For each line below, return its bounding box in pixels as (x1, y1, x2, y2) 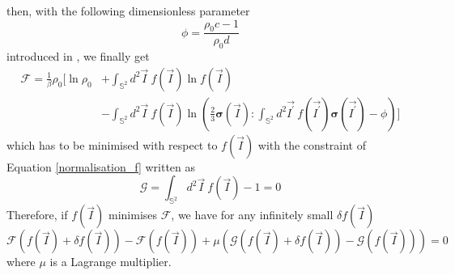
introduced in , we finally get (6, 48, 150, 65)
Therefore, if (6, 206, 68, 223)
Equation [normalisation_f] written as (6, 158, 196, 175)
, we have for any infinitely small (171, 206, 334, 223)
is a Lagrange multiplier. (49, 253, 172, 270)
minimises (108, 206, 158, 223)
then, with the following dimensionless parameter (6, 2, 250, 19)
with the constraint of (257, 136, 366, 153)
